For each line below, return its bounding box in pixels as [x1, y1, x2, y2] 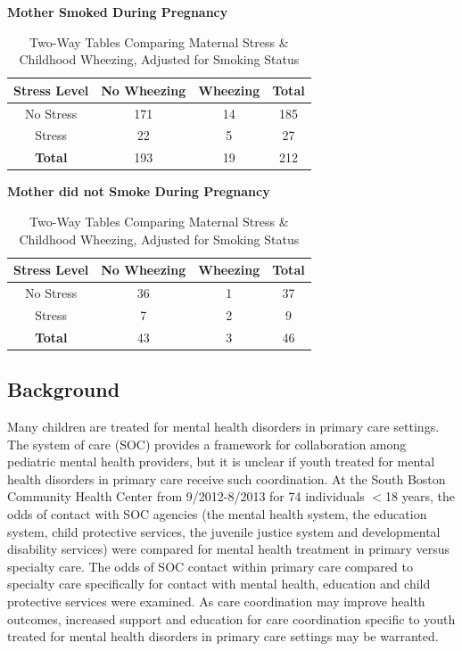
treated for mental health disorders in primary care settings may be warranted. [7, 627, 439, 646]
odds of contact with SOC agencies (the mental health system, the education [7, 504, 427, 523]
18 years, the [385, 487, 455, 506]
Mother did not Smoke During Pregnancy [7, 182, 270, 201]
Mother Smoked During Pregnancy [7, 3, 228, 21]
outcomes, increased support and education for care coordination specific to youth [7, 609, 456, 628]
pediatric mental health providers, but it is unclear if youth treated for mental [7, 452, 435, 471]
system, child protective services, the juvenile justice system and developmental [7, 522, 441, 540]
